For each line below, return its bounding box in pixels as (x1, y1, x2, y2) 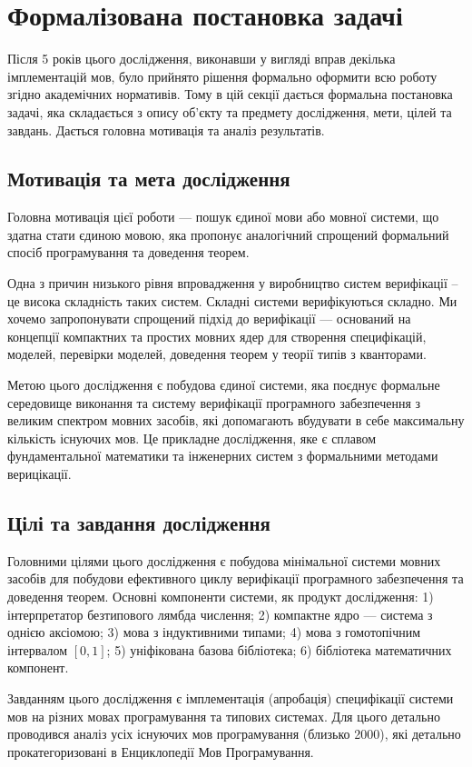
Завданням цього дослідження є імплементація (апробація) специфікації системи (7, 688, 454, 707)
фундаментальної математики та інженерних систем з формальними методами (7, 446, 438, 465)
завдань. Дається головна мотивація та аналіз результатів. (7, 120, 325, 139)
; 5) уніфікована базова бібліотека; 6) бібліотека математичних (106, 640, 452, 659)
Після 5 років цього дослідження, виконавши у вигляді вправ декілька (7, 49, 396, 68)
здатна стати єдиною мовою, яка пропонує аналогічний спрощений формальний (7, 224, 449, 244)
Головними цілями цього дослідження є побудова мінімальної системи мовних (7, 551, 441, 570)
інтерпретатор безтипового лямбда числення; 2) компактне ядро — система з (7, 604, 433, 623)
